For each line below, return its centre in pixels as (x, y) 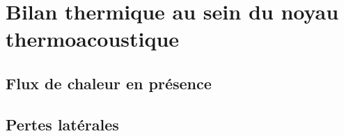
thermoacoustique (93, 39)
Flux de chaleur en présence (109, 83)
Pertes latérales (62, 124)
